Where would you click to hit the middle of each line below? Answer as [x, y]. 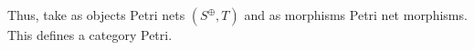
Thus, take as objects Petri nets [96, 15]
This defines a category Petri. [90, 35]
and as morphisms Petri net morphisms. [356, 15]
